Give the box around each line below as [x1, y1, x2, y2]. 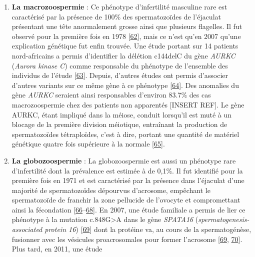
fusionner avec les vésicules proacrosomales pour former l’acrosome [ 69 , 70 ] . [11, 233, 242, 244]
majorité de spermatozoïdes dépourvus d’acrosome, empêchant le [11, 184, 210, 195]
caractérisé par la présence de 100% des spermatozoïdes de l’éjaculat [11, 11, 221, 21]
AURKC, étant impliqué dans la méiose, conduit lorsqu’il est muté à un [11, 109, 231, 119]
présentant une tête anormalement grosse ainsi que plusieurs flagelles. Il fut [11, 21, 242, 31]
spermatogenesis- [198, 214, 249, 224]
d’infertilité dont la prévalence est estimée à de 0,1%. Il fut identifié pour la [11, 165, 243, 175]
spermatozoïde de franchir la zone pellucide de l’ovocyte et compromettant [11, 194, 240, 205]
